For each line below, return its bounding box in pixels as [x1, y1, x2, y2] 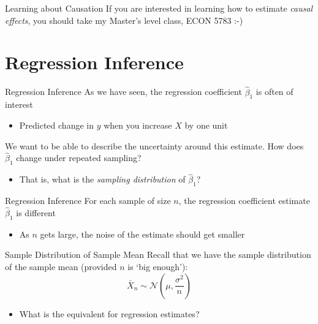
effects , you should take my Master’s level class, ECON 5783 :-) [5, 13, 243, 26]
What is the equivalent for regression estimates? [19, 307, 200, 320]
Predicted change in [19, 118, 94, 131]
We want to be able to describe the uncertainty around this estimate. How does [5, 139, 304, 152]
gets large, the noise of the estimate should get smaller [40, 227, 245, 240]
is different [16, 206, 56, 219]
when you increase [104, 118, 172, 131]
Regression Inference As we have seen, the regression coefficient [5, 85, 242, 98]
